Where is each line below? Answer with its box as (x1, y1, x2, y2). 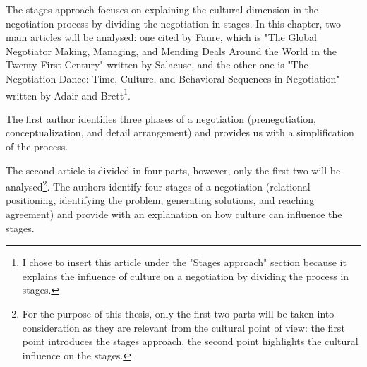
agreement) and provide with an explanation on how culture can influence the (6, 207, 342, 222)
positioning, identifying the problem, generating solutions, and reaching (6, 193, 315, 207)
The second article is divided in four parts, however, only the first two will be (6, 162, 341, 177)
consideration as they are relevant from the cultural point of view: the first (22, 320, 345, 335)
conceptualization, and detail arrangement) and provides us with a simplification (6, 125, 354, 140)
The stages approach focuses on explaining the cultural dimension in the (6, 2, 319, 16)
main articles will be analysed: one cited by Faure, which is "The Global (6, 30, 317, 44)
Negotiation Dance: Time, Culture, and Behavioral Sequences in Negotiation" (6, 71, 340, 85)
